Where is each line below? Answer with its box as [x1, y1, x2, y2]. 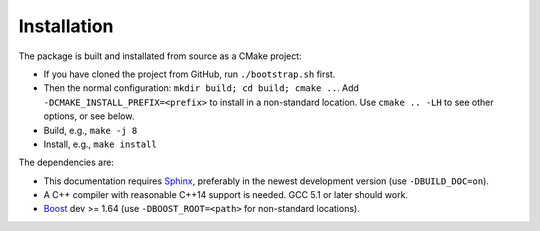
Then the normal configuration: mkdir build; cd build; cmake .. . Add [43, 82, 360, 94]
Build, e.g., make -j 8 [43, 124, 138, 136]
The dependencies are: [18, 156, 115, 169]
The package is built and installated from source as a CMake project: [18, 50, 302, 62]
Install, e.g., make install [43, 138, 157, 150]
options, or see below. [43, 110, 135, 122]
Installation [18, 15, 114, 37]
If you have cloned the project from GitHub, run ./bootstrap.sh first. [43, 68, 336, 80]
